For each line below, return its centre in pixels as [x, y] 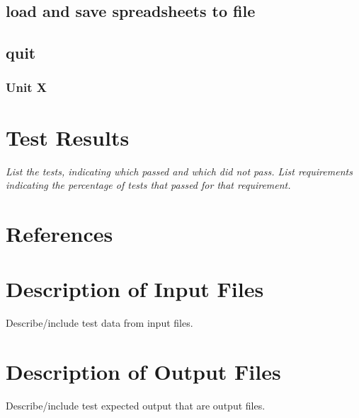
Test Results [68, 137]
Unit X [26, 87]
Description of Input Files [135, 289]
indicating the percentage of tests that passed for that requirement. [148, 185]
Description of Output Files [143, 371]
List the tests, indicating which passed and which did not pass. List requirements [179, 171]
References [59, 233]
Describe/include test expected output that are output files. [136, 405]
